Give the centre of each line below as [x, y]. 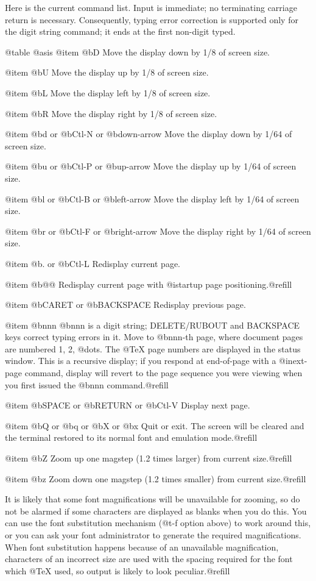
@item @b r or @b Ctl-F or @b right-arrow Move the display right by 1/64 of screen [158, 231]
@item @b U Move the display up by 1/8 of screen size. [107, 72]
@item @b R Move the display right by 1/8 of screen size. [111, 113]
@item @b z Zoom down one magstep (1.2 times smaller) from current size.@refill [156, 478]
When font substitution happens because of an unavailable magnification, [142, 547]
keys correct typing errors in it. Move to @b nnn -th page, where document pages [154, 337]
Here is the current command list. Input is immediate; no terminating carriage [151, 7]
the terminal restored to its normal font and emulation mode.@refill [131, 437]
